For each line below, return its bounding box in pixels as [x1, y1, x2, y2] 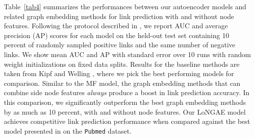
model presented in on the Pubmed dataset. [4, 125, 132, 136]
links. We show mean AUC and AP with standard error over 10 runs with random [4, 49, 251, 59]
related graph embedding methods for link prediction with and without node [4, 11, 234, 21]
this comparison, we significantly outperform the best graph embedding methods [4, 97, 246, 107]
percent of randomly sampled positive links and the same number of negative [4, 40, 235, 50]
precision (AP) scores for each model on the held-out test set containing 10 [4, 30, 229, 40]
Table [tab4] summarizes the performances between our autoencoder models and [4, 1, 246, 11]
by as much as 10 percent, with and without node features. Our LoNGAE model [4, 106, 246, 117]
